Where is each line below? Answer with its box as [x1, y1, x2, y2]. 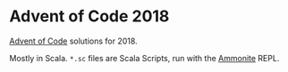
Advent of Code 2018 [9, 6, 170, 27]
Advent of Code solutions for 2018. [9, 36, 138, 46]
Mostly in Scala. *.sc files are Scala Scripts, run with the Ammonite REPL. [9, 52, 280, 63]
